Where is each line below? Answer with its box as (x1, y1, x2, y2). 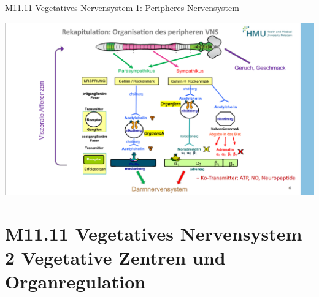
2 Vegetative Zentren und (5, 245, 226, 270)
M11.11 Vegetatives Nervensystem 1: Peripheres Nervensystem (5, 1, 239, 13)
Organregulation (5, 269, 146, 294)
